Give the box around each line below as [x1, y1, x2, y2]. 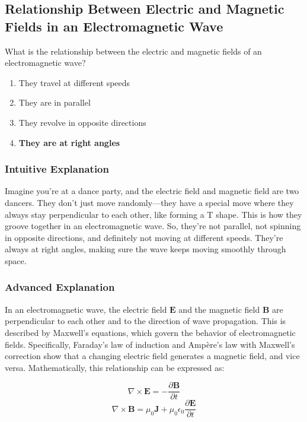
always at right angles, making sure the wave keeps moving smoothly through [5, 243, 286, 255]
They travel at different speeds [18, 76, 130, 88]
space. [5, 254, 27, 266]
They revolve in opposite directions [18, 116, 146, 128]
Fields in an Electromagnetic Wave [5, 17, 223, 35]
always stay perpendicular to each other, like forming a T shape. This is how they [5, 208, 302, 220]
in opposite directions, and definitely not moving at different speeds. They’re [5, 231, 283, 243]
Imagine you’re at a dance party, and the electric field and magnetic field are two [5, 185, 299, 197]
